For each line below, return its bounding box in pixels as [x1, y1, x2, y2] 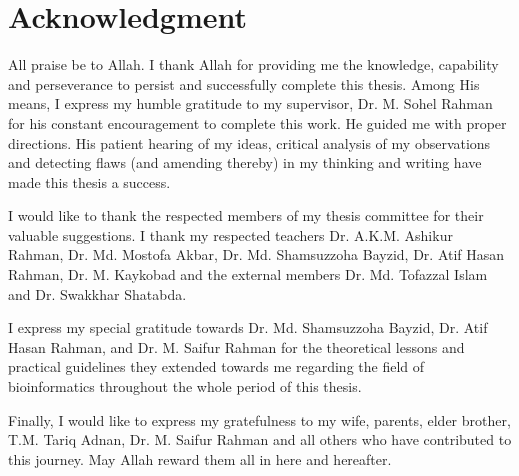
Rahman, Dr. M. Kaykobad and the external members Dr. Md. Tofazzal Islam [8, 264, 488, 285]
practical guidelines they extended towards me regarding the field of [8, 356, 425, 377]
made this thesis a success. [8, 171, 171, 192]
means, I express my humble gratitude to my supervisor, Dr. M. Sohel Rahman [8, 93, 493, 114]
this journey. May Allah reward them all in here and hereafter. [8, 448, 392, 469]
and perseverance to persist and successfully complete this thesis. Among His [8, 73, 480, 94]
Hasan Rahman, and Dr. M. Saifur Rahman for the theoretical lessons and [8, 336, 465, 357]
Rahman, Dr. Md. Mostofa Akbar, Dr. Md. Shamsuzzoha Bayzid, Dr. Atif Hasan [8, 244, 505, 265]
